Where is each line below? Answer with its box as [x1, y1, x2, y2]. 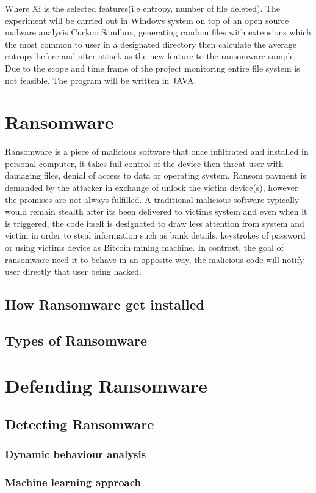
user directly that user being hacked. [5, 265, 142, 278]
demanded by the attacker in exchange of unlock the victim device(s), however [5, 181, 298, 194]
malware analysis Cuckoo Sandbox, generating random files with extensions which [5, 26, 311, 39]
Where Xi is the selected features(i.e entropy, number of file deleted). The [5, 2, 281, 14]
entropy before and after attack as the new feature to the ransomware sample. [5, 50, 296, 62]
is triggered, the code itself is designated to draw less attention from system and [5, 217, 304, 229]
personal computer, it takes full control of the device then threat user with [5, 157, 284, 169]
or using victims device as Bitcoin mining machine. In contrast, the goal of [5, 241, 284, 254]
